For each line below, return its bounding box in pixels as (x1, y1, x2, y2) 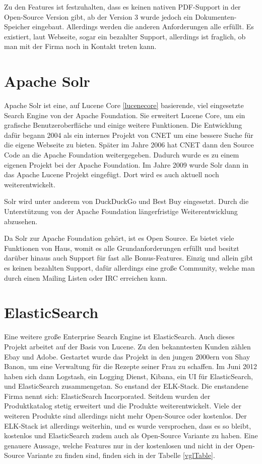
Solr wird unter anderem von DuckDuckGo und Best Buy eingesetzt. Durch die (4, 196, 249, 207)
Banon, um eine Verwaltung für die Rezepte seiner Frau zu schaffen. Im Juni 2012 (4, 361, 257, 372)
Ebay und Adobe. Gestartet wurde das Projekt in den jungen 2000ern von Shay (4, 351, 250, 362)
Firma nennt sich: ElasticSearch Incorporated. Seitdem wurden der (4, 390, 211, 401)
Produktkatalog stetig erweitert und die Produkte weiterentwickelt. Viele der (4, 400, 241, 411)
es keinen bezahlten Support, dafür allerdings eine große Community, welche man (4, 263, 255, 273)
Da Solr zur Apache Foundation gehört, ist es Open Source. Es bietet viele (4, 233, 234, 243)
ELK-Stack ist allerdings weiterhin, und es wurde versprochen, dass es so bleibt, (4, 420, 251, 431)
